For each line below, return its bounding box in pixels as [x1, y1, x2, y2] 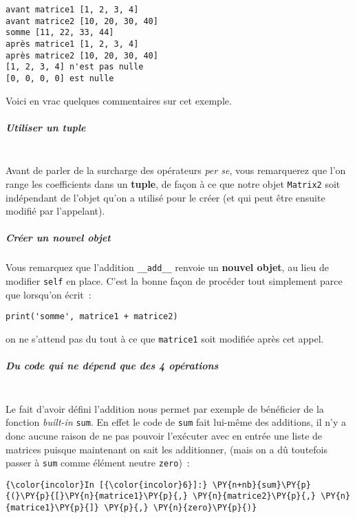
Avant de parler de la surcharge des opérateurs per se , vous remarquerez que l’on [6, 163, 346, 177]
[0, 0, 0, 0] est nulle [6, 73, 114, 83]
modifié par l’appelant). [6, 204, 105, 218]
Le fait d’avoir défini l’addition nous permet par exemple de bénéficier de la [6, 401, 324, 416]
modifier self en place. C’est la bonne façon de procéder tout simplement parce [6, 274, 343, 288]
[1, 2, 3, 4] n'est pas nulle [6, 62, 144, 72]
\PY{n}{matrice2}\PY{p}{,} [193, 491, 316, 501]
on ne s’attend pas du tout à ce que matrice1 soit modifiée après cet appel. [6, 331, 324, 345]
